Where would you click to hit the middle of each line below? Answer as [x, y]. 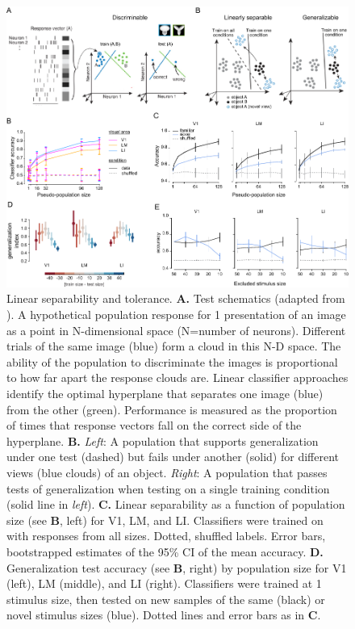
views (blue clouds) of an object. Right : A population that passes [167, 473]
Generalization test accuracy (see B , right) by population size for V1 [177, 567]
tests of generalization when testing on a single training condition [168, 488]
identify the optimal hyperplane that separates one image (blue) [165, 394]
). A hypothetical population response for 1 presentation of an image [176, 314]
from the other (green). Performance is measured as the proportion [172, 409]
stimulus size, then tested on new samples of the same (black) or [166, 599]
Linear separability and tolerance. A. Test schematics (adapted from [176, 298]
